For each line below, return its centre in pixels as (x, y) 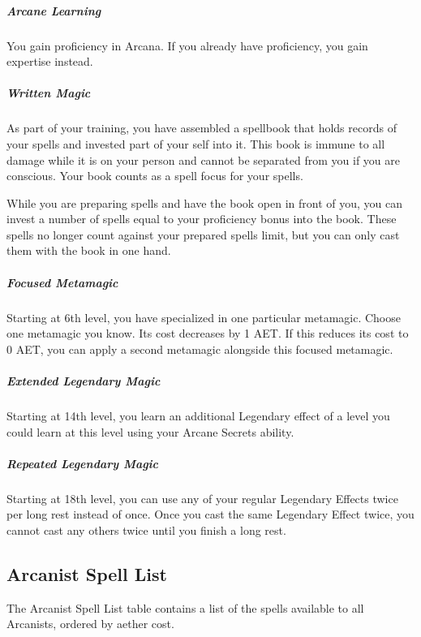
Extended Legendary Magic (84, 381)
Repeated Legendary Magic (83, 463)
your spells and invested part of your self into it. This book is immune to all (196, 143)
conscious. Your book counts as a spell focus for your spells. (155, 176)
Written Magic (49, 93)
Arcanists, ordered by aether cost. (90, 624)
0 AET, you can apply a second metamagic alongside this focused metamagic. (200, 349)
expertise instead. (50, 61)
